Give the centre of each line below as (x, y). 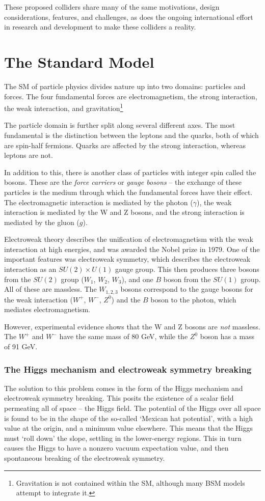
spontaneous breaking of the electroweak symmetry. (85, 458)
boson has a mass (227, 336)
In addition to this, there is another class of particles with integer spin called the (130, 172)
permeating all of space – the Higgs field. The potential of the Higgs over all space (132, 408)
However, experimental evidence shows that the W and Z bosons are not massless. (132, 326)
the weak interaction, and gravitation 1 (64, 107)
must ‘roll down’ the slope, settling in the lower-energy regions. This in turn (123, 438)
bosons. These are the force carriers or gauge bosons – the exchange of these (123, 182)
